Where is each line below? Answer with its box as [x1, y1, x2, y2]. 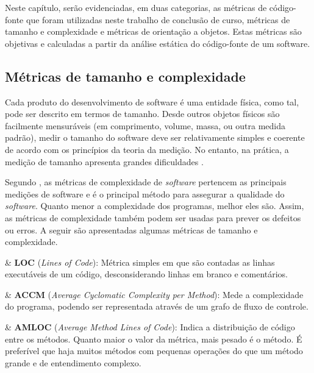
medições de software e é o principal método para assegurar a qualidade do [5, 187, 285, 200]
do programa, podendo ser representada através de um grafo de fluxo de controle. [5, 300, 309, 313]
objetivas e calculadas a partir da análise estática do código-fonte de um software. [5, 37, 310, 49]
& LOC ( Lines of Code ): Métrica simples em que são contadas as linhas [5, 255, 275, 268]
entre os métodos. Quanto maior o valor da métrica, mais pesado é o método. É [5, 332, 302, 345]
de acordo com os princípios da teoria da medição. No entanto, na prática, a [5, 143, 289, 155]
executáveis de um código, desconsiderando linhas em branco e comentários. [5, 268, 288, 280]
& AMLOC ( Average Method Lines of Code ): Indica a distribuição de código [5, 321, 295, 333]
